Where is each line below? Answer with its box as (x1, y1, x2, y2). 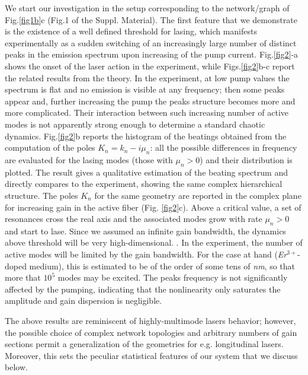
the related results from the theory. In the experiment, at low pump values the (5, 71, 290, 84)
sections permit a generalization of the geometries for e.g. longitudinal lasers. (5, 338, 284, 350)
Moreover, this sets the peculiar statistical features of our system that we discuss (5, 349, 298, 361)
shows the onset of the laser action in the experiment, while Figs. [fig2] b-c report (5, 59, 295, 72)
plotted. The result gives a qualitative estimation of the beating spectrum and (5, 166, 288, 178)
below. (5, 361, 28, 373)
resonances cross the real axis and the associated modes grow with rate (5, 212, 262, 225)
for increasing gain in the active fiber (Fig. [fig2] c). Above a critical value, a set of (5, 201, 301, 213)
